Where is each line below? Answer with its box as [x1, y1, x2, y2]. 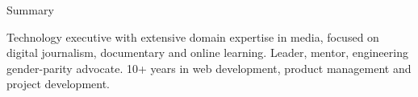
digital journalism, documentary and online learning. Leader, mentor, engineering [6, 44, 408, 61]
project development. [6, 75, 110, 92]
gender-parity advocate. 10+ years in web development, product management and [6, 59, 412, 76]
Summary [6, 2, 54, 18]
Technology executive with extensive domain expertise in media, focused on [6, 28, 379, 45]
